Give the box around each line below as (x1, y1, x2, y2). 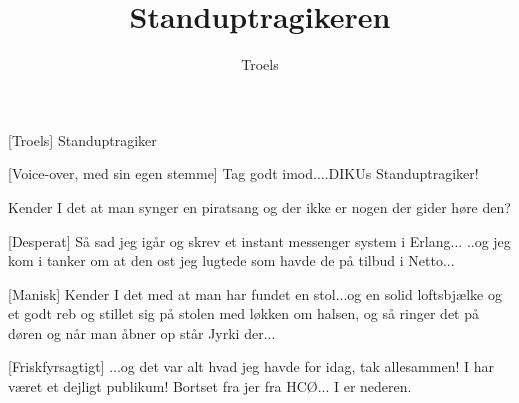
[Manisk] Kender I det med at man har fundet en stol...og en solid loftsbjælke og (8, 283, 502, 304)
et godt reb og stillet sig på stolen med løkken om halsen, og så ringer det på (8, 303, 480, 324)
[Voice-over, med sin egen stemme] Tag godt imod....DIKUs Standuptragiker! (8, 163, 479, 184)
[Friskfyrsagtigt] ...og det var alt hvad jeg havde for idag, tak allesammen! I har (8, 356, 494, 377)
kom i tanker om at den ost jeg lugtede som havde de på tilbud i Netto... (8, 250, 455, 271)
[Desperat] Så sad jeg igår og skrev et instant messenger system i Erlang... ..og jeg (8, 230, 511, 251)
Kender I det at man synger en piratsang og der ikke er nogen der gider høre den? (8, 196, 511, 217)
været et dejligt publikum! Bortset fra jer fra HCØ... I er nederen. (8, 376, 412, 397)
